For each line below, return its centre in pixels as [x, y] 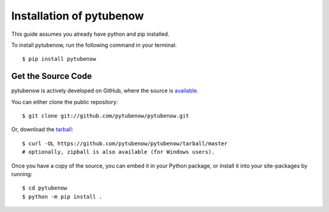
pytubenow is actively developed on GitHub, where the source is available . [105, 91]
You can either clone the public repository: [65, 102]
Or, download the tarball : [42, 129]
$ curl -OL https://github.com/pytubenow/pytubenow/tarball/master [125, 143]
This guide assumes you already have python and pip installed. [90, 34]
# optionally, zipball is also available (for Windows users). [119, 152]
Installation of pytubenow [78, 16]
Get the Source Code [51, 76]
